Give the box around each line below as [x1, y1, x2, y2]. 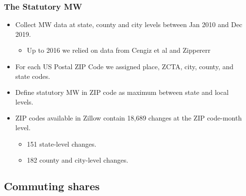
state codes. [15, 71, 50, 81]
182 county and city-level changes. [27, 155, 129, 165]
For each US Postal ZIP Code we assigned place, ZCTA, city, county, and [15, 61, 234, 71]
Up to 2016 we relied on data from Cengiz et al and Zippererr [27, 45, 211, 55]
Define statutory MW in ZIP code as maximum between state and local [15, 87, 229, 97]
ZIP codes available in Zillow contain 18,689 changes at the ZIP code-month [15, 113, 242, 123]
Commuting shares [4, 179, 100, 194]
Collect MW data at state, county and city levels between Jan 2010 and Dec [15, 19, 243, 30]
